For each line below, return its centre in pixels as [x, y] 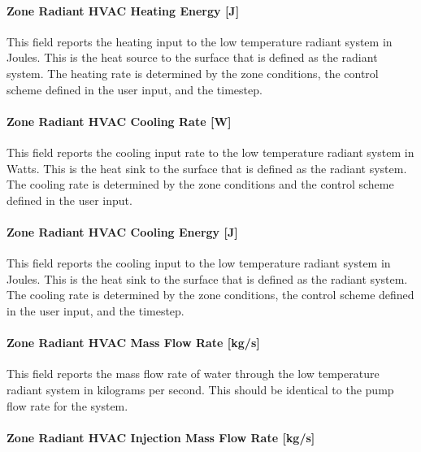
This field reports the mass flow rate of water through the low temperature [193, 374]
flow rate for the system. [67, 405]
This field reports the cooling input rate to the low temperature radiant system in [210, 152]
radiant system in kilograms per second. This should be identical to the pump [200, 389]
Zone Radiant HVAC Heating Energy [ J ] [123, 10]
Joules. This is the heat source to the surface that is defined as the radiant [192, 57]
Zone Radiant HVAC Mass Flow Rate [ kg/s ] [133, 343]
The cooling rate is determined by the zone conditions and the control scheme [200, 184]
